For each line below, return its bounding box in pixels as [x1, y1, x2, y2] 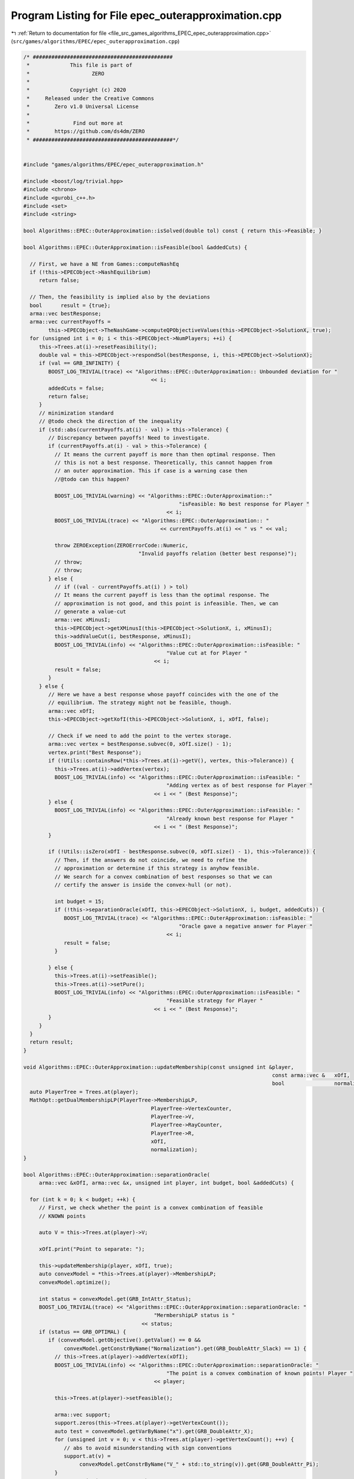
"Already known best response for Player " [166, 815, 294, 822]
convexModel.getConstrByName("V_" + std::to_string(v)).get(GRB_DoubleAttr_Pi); [79, 1461, 319, 1468]
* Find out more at [27, 120, 123, 127]
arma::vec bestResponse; [29, 311, 101, 317]
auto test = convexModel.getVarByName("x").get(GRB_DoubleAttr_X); [54, 1428, 254, 1435]
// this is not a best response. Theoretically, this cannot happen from [54, 459, 273, 466]
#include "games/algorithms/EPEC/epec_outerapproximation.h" [23, 162, 204, 168]
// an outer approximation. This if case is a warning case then [54, 467, 248, 474]
